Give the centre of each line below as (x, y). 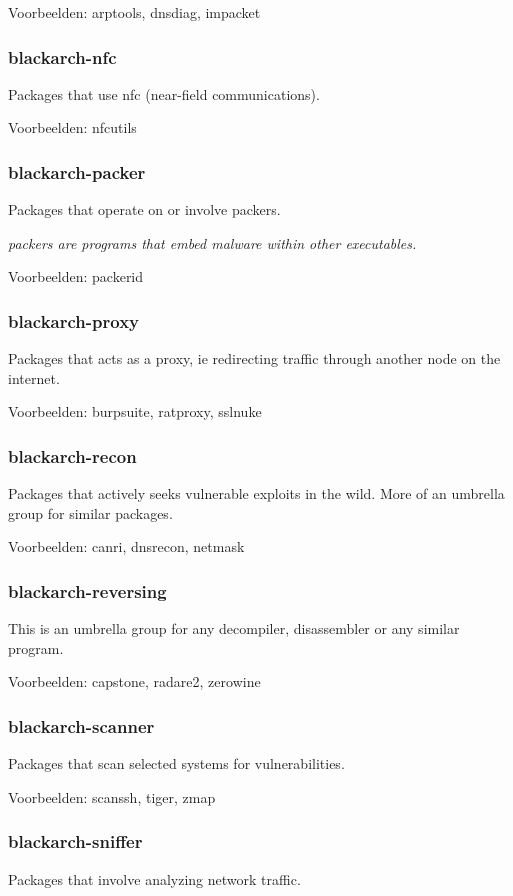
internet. (34, 377)
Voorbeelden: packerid (76, 276)
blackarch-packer (77, 171)
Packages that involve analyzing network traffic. (154, 878)
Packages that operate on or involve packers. (144, 209)
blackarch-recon (72, 455)
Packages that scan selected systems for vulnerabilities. (176, 763)
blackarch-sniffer (75, 841)
